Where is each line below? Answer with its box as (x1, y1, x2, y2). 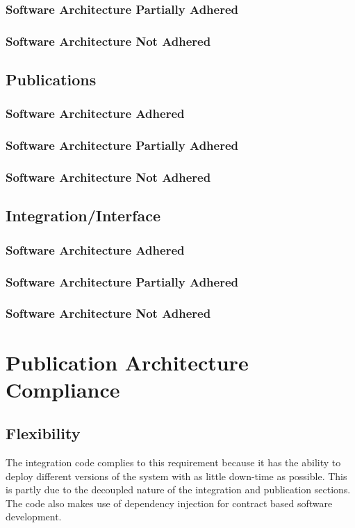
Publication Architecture (6, 348, 249, 376)
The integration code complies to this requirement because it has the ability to (6, 455, 341, 470)
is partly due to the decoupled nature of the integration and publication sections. (6, 482, 351, 497)
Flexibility (6, 423, 81, 444)
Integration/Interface (6, 205, 160, 226)
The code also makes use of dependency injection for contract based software (6, 495, 333, 510)
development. (6, 509, 62, 524)
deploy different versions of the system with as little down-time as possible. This (6, 468, 347, 483)
